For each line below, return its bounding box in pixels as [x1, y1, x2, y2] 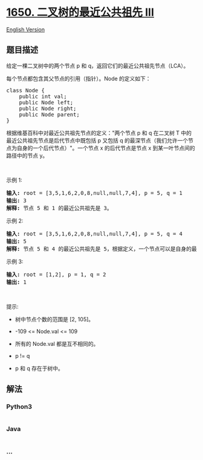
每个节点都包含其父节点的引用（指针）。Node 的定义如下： [6, 75, 151, 82]
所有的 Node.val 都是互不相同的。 [14, 340, 99, 347]
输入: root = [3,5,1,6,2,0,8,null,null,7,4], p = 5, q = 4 [6, 230, 183, 237]
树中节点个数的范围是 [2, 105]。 [14, 315, 94, 323]
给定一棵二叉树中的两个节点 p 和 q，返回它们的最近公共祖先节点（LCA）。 [6, 62, 189, 69]
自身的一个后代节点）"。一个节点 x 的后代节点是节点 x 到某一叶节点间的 [16, 144, 195, 152]
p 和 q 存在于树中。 [14, 365, 63, 372]
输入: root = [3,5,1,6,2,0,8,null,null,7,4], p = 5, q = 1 [6, 190, 183, 196]
